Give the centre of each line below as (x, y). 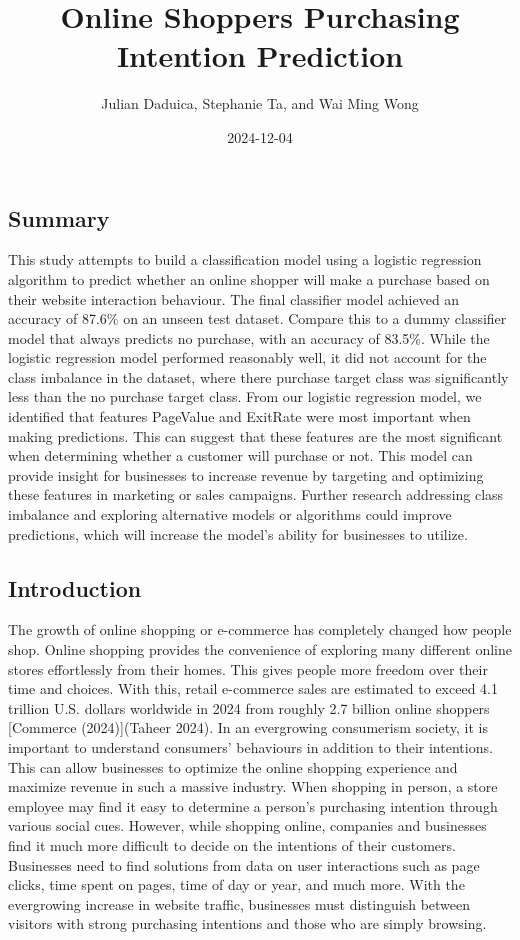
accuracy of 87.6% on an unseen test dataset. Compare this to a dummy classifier (257, 318)
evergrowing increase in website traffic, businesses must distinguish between (239, 903)
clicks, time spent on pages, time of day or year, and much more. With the (236, 884)
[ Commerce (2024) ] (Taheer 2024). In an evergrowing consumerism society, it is (248, 727)
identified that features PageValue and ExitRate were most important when (239, 416)
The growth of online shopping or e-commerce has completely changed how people (260, 629)
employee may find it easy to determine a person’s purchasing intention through (253, 805)
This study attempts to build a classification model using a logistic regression (245, 259)
